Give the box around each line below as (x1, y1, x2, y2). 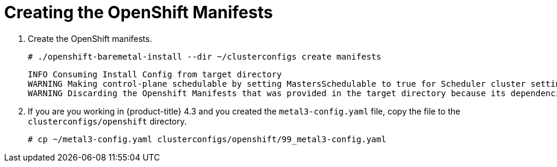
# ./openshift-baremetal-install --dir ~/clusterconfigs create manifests (28, 51, 382, 61)
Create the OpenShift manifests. (28, 33, 152, 44)
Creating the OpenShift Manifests (4, 2, 273, 22)
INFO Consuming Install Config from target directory (28, 69, 282, 79)
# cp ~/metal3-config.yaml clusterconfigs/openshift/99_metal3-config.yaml (28, 134, 386, 144)
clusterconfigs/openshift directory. (28, 116, 187, 126)
